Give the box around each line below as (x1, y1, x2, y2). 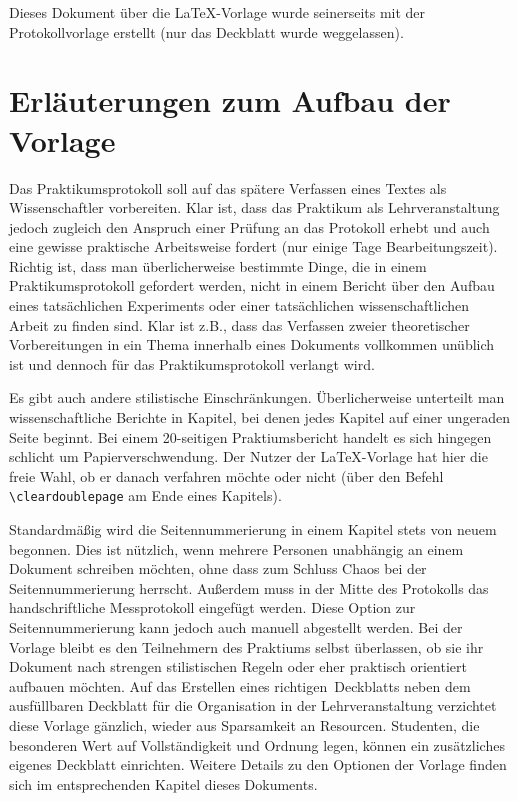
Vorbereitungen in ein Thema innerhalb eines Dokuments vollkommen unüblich (9, 334, 495, 355)
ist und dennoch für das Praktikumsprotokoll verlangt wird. (9, 353, 375, 374)
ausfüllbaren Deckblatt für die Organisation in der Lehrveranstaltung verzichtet (9, 695, 497, 716)
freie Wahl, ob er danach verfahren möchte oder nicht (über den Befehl (9, 465, 444, 486)
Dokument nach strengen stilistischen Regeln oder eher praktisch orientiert (9, 656, 467, 677)
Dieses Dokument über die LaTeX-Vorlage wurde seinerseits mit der (9, 2, 426, 22)
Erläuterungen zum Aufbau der (9, 80, 451, 121)
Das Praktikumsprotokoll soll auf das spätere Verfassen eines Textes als (9, 177, 447, 198)
